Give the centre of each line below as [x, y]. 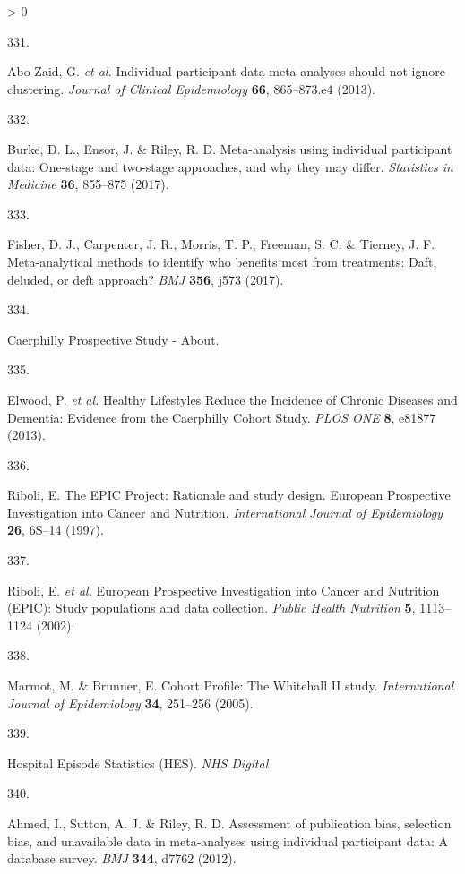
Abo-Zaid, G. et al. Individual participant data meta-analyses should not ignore [226, 71]
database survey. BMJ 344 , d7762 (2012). [122, 858]
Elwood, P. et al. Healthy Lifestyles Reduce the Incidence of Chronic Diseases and [232, 399]
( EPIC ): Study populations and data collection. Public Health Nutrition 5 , [211, 608]
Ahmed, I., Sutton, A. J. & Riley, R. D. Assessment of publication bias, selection [229, 823]
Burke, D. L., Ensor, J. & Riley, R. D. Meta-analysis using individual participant [230, 148]
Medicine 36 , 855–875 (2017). [88, 184]
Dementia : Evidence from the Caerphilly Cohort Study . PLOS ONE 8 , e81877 [222, 417]
